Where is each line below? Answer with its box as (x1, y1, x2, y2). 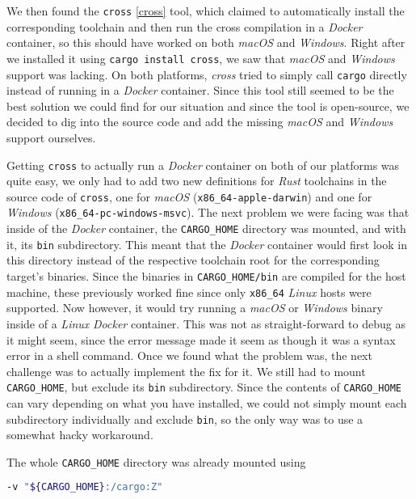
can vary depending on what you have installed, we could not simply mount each (6, 394, 407, 411)
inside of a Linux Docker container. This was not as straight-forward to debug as (6, 315, 405, 332)
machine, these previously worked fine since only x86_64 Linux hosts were (6, 283, 372, 300)
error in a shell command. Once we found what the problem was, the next (6, 347, 372, 364)
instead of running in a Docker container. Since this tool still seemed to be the (6, 82, 394, 99)
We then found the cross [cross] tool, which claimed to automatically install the (6, 2, 405, 19)
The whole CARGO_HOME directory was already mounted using (6, 453, 306, 470)
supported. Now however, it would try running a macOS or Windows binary (6, 299, 383, 316)
